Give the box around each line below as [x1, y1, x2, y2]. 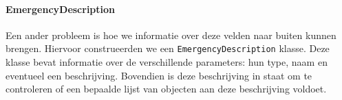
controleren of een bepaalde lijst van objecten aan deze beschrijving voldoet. [6, 82, 327, 96]
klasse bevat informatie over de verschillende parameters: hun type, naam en [6, 55, 328, 69]
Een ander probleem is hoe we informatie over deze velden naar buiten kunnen [6, 27, 336, 42]
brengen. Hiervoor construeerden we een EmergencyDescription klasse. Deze [6, 41, 330, 55]
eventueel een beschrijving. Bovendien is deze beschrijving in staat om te [6, 68, 312, 82]
